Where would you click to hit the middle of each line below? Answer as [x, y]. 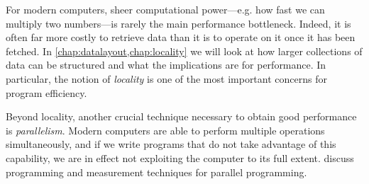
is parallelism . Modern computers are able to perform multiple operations [165, 130]
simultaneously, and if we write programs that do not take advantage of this [171, 144]
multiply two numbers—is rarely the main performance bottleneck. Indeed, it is [178, 23]
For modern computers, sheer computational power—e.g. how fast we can [165, 9]
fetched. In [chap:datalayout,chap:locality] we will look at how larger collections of [184, 51]
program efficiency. [46, 92]
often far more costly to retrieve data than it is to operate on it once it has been [181, 37]
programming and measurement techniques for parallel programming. [156, 172]
